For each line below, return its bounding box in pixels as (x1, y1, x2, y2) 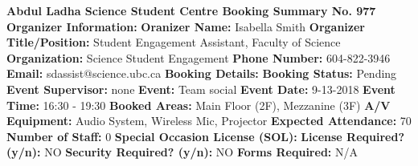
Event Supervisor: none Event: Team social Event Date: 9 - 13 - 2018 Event (6, 80, 395, 97)
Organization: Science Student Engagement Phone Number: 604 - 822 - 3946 (6, 49, 391, 66)
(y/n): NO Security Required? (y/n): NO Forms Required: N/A (6, 144, 358, 160)
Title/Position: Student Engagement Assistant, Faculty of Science (6, 34, 341, 51)
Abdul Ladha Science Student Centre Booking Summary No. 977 (6, 2, 376, 18)
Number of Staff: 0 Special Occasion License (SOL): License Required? (6, 128, 405, 144)
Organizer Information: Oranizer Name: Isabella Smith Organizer (6, 18, 365, 34)
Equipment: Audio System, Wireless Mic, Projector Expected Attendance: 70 (6, 112, 412, 129)
